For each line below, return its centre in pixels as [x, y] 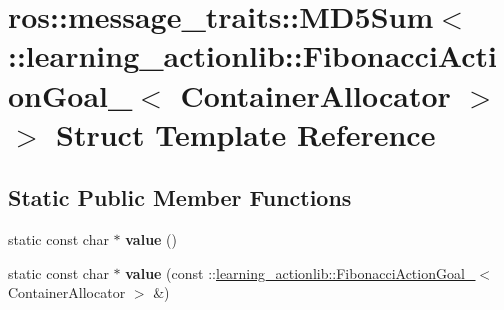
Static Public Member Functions [180, 197]
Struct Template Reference [246, 133]
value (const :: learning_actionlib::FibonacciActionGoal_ [300, 272]
